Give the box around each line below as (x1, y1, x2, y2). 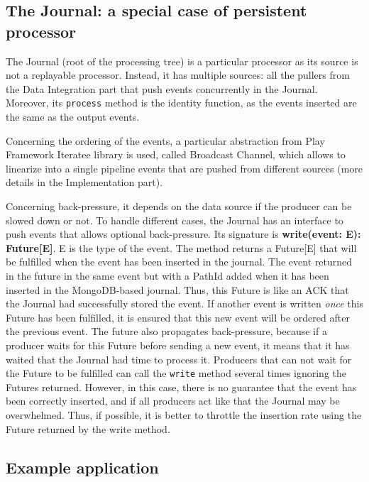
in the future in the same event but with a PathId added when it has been (6, 268, 329, 283)
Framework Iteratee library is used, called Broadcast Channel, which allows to (6, 147, 346, 162)
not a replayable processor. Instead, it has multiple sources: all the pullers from (6, 67, 350, 82)
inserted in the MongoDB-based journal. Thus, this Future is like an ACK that (6, 282, 349, 297)
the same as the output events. (6, 109, 140, 124)
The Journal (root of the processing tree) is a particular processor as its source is (6, 53, 358, 68)
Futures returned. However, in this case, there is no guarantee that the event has (6, 379, 357, 394)
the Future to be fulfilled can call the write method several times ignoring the (6, 366, 347, 380)
